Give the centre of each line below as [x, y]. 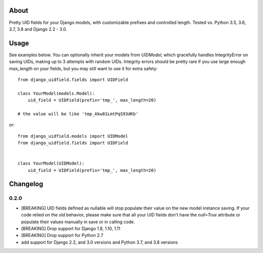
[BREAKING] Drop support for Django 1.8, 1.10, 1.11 [71, 229]
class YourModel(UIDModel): [51, 163]
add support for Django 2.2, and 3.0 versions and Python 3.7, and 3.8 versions [99, 242]
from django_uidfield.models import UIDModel [73, 136]
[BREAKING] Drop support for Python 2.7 [62, 235]
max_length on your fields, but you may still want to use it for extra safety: [83, 68]
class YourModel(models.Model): [56, 93]
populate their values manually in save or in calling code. [78, 222]
